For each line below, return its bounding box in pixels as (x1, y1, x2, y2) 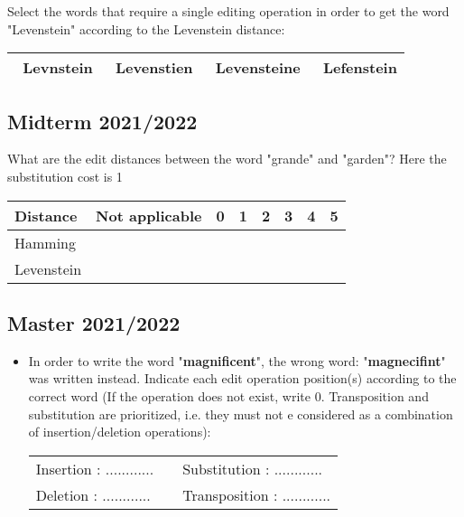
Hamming (14, 231, 77, 253)
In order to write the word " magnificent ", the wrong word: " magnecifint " (28, 351, 446, 370)
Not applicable (96, 204, 202, 226)
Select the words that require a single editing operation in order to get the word (7, 2, 450, 20)
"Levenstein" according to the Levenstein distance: (7, 19, 285, 38)
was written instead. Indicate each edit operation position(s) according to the (28, 369, 457, 388)
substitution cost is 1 (7, 166, 123, 185)
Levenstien (116, 57, 193, 79)
